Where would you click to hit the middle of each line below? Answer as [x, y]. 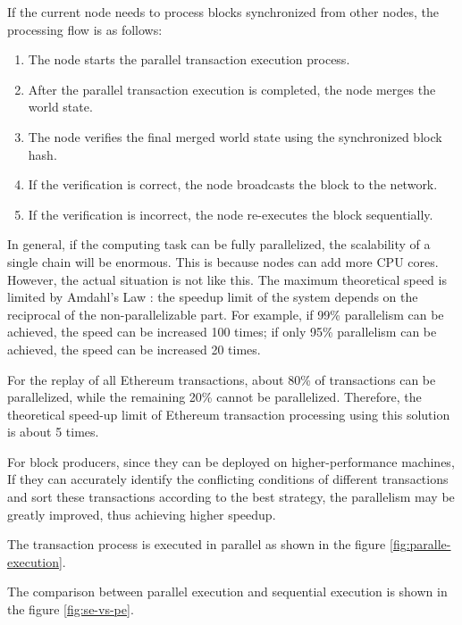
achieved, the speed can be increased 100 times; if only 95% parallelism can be [222, 332]
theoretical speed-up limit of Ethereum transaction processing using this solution [229, 414]
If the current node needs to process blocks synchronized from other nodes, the [223, 12]
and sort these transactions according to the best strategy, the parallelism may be [231, 497]
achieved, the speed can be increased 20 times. [134, 349]
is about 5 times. [53, 432]
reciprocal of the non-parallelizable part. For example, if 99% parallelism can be [226, 314]
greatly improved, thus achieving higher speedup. [142, 514]
